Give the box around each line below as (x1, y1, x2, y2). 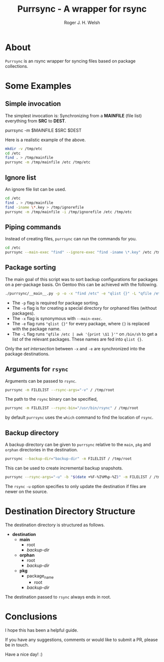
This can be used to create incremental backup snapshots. (5, 465, 123, 471)
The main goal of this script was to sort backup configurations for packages (5, 276, 158, 282)
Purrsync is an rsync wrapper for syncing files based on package (5, 58, 136, 64)
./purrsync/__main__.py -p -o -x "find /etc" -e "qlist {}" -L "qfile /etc (5, 291, 163, 296)
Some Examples (5, 80, 72, 91)
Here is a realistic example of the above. (5, 137, 86, 143)
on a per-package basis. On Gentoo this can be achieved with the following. (5, 281, 158, 287)
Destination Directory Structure (5, 506, 136, 517)
